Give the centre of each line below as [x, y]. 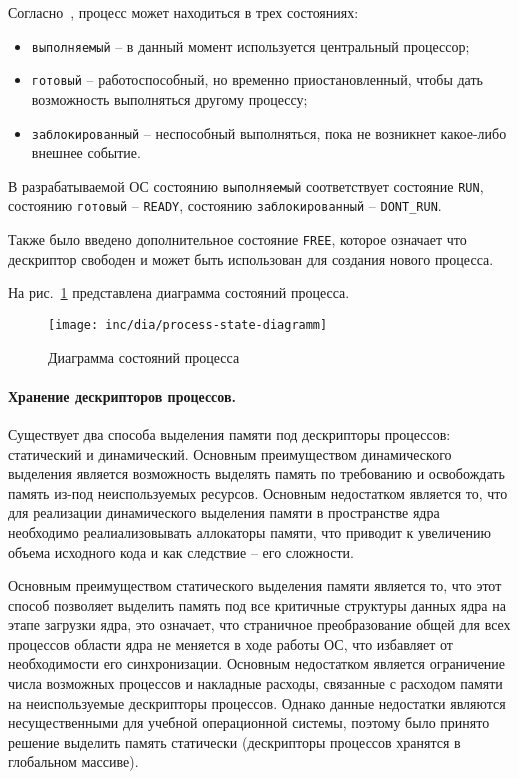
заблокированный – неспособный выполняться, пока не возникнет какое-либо [269, 132]
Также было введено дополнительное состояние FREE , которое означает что [237, 239]
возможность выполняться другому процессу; [169, 98]
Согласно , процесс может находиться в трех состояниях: [183, 12]
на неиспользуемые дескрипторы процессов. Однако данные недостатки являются [257, 702]
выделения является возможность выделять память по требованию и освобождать [256, 473]
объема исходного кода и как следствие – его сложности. [181, 551]
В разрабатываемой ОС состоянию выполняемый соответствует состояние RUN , [246, 185]
